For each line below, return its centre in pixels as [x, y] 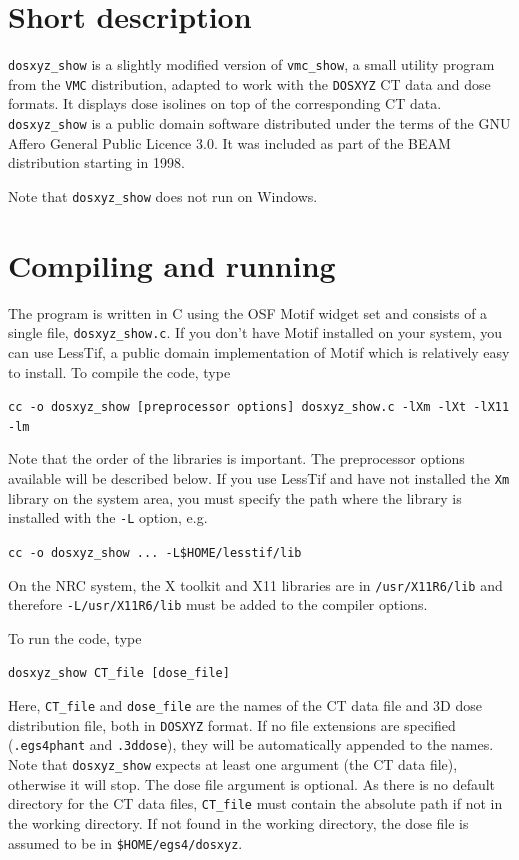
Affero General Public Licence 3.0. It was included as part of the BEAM [229, 142]
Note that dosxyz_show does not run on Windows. [163, 195]
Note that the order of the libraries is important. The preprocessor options [236, 458]
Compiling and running [172, 264]
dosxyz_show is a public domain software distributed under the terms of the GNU [259, 123]
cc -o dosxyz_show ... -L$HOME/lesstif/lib [155, 552]
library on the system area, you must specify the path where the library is [235, 497]
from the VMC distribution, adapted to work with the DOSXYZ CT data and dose [249, 83]
